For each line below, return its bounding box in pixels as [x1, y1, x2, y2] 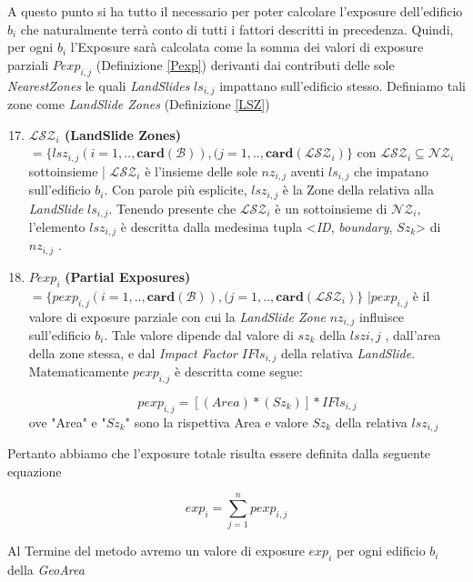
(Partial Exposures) [65, 266, 191, 286]
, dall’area [385, 325, 441, 344]
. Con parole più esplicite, [104, 180, 247, 199]
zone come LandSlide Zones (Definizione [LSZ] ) [7, 95, 270, 114]
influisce [358, 306, 404, 326]
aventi [290, 161, 325, 180]
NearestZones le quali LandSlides [7, 75, 190, 95]
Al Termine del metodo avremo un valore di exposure [7, 541, 305, 560]
